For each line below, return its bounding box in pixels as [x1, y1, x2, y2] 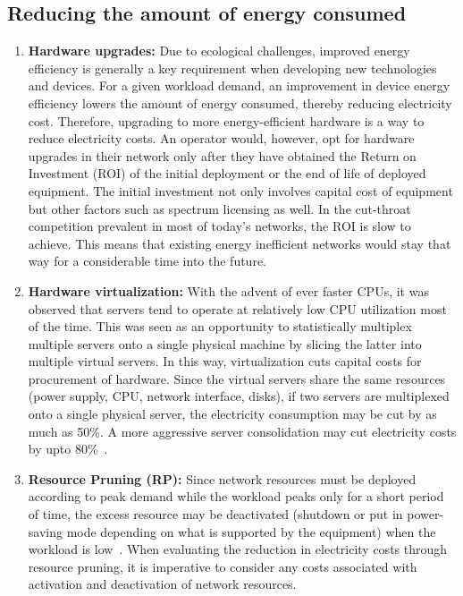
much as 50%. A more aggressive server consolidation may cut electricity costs [28, 421, 457, 440]
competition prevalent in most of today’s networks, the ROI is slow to [28, 217, 411, 235]
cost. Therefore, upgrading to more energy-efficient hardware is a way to [28, 111, 425, 130]
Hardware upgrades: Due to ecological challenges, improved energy [28, 41, 410, 60]
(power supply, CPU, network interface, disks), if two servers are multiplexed [28, 387, 450, 405]
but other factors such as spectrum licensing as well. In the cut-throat [28, 199, 411, 217]
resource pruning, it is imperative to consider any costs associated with [28, 557, 417, 575]
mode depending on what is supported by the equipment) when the [66, 522, 436, 541]
